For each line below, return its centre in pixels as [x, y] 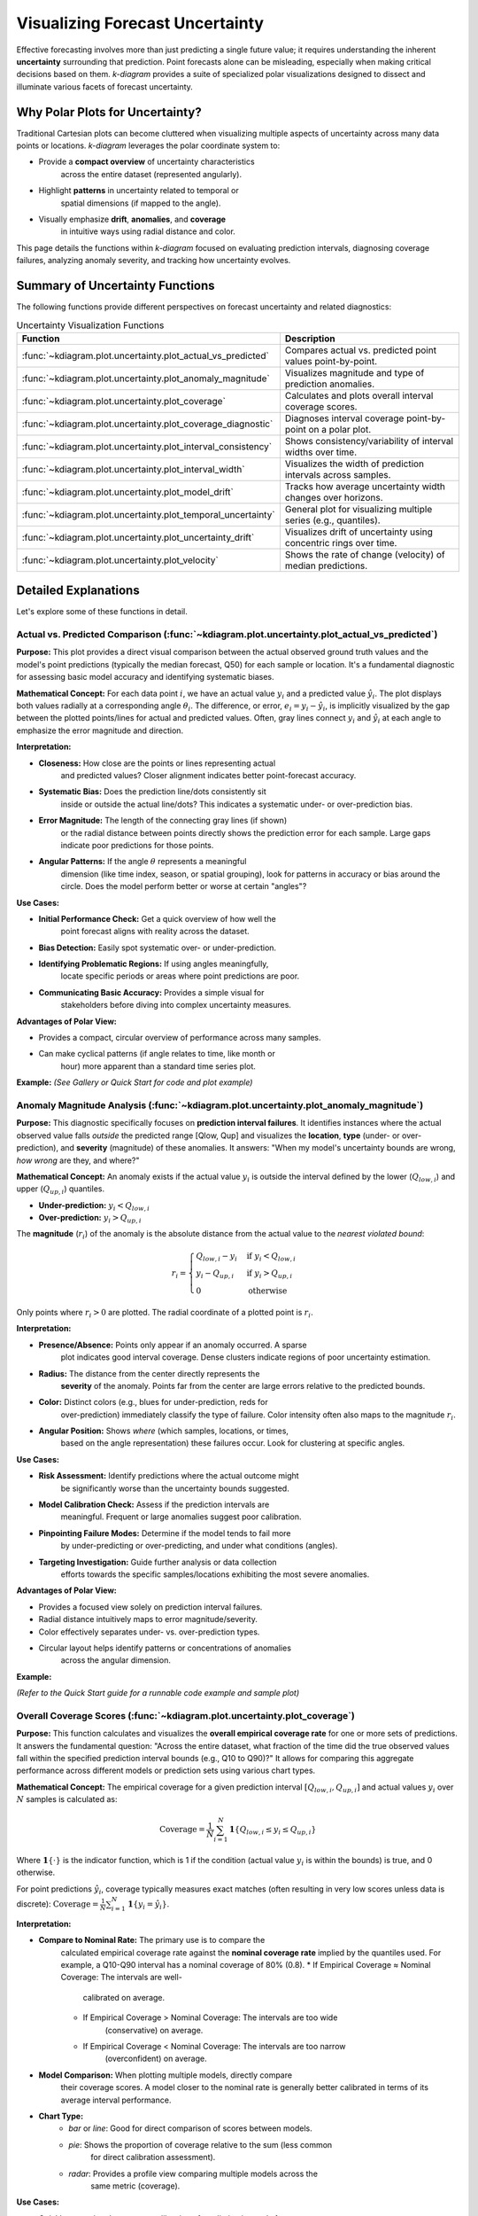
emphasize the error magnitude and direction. [100, 730]
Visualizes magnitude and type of [355, 372]
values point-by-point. [331, 361]
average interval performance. [116, 2100]
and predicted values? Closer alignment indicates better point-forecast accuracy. [208, 775]
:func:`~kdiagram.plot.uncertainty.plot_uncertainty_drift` [138, 537]
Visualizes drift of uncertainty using [359, 532]
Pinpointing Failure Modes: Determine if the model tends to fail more [165, 1533]
